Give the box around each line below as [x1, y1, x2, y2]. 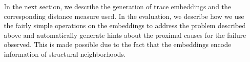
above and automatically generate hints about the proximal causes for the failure [4, 30, 246, 40]
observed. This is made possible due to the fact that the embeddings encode [4, 39, 231, 49]
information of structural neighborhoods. [4, 48, 126, 59]
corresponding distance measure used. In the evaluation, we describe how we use [4, 11, 244, 21]
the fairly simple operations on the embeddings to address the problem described [4, 20, 246, 31]
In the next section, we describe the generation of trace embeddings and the [4, 1, 231, 11]
